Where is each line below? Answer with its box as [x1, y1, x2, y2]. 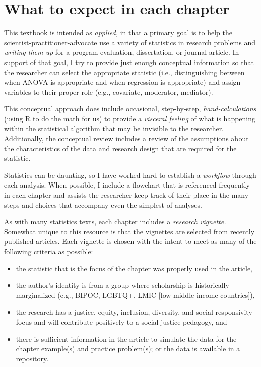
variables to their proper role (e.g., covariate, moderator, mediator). [4, 86, 213, 97]
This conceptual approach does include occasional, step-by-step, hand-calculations [4, 103, 256, 114]
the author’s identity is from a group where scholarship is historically [16, 280, 229, 290]
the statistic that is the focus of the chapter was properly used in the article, [16, 263, 253, 273]
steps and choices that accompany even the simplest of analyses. [4, 199, 202, 210]
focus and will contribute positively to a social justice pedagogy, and [16, 316, 227, 327]
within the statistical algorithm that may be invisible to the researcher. [4, 123, 224, 134]
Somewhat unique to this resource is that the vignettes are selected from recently [4, 226, 255, 236]
